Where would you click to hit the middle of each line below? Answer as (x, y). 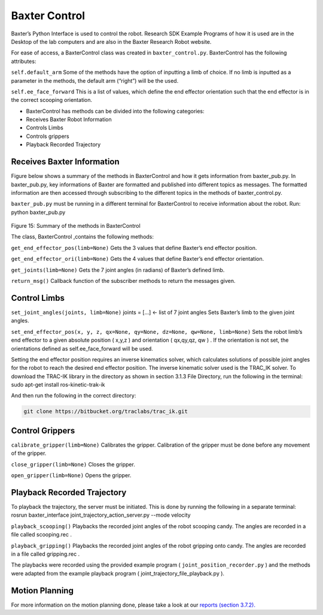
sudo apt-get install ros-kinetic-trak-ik (58, 385)
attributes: (24, 61)
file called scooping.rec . (41, 535)
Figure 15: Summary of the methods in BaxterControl (76, 226)
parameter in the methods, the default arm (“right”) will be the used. (95, 80)
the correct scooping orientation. (52, 100)
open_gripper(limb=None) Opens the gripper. (71, 475)
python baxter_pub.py (38, 212)
